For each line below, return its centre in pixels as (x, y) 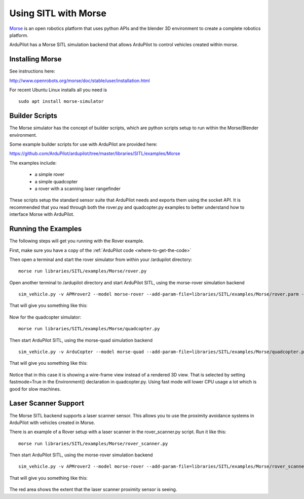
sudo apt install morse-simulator (61, 102)
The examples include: (33, 163)
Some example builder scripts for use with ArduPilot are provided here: (83, 144)
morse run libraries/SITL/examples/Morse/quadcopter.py (89, 329)
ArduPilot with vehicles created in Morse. (52, 423)
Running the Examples (46, 229)
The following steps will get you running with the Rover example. (77, 241)
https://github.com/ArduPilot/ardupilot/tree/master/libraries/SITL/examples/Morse (95, 153)
